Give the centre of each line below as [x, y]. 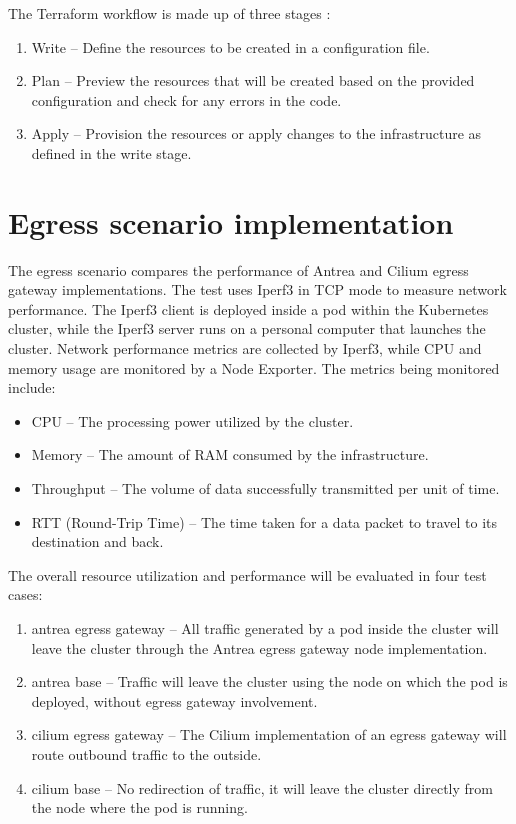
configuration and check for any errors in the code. [186, 99]
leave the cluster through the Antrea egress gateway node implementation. [259, 647]
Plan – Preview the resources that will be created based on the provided [253, 80]
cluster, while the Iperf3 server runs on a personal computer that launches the [247, 328]
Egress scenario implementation [231, 221]
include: [32, 387]
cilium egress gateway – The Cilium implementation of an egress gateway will [269, 734]
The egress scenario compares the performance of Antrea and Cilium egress [238, 269]
